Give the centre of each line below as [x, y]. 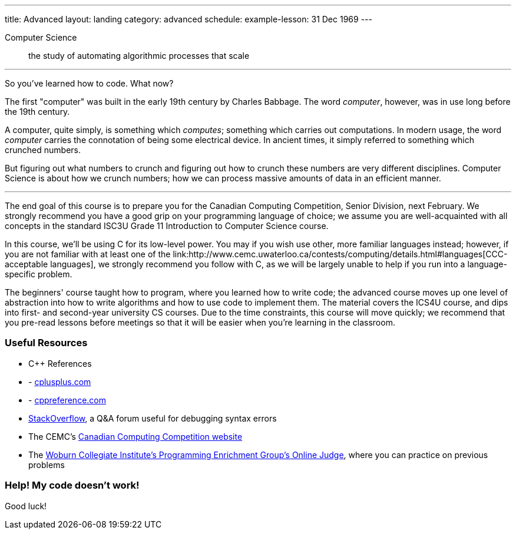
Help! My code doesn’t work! [72, 485]
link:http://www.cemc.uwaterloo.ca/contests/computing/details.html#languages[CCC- [340, 254]
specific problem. [39, 274]
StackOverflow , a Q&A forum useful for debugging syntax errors [153, 418]
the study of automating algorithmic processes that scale [139, 56]
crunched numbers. [43, 150]
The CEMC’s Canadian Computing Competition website [135, 436]
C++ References [60, 363]
